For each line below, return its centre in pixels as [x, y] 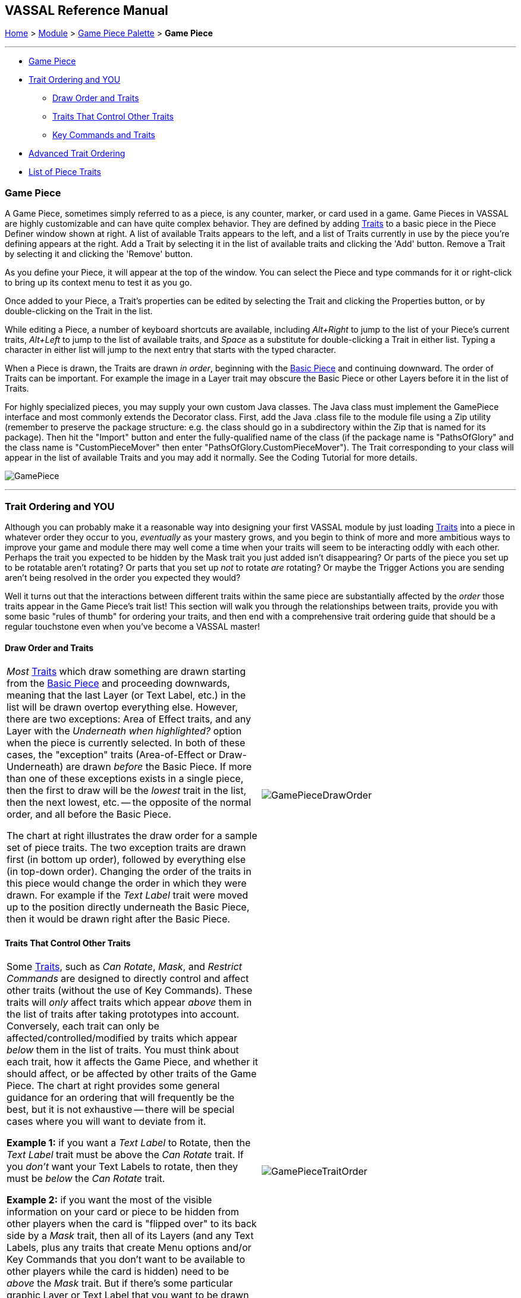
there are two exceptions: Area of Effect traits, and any [129, 719]
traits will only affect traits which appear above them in [129, 1003]
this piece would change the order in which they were [127, 883]
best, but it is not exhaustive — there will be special [120, 1110]
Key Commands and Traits [104, 135]
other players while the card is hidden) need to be [118, 1272]
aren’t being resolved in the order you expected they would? [123, 577]
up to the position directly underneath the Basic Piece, [128, 907]
